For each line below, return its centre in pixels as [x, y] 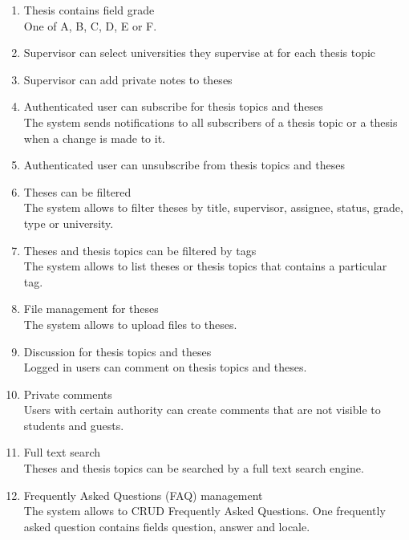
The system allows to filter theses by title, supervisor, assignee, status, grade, [213, 207]
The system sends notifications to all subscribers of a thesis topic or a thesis [211, 122]
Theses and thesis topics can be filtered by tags [140, 250]
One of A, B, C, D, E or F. [90, 25]
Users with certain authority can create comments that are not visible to [202, 410]
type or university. [69, 223]
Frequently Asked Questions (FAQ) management [143, 495]
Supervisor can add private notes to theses [128, 79]
